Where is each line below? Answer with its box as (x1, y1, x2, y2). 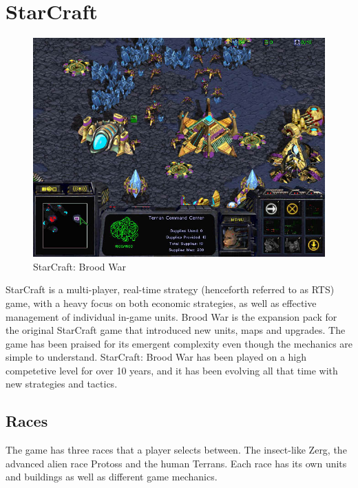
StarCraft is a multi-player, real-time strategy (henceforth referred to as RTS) (6, 282, 335, 297)
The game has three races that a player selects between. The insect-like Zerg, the (6, 443, 347, 457)
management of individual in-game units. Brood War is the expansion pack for (6, 309, 337, 323)
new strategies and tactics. (6, 376, 118, 391)
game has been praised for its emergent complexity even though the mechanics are (6, 336, 353, 350)
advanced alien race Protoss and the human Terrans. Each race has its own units (6, 456, 347, 470)
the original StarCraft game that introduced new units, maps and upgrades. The (6, 323, 346, 337)
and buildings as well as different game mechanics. (6, 469, 218, 484)
